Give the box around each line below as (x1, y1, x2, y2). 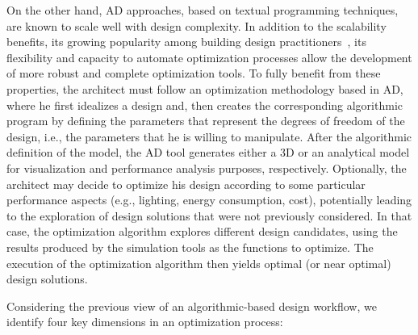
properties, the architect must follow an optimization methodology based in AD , (6, 80, 403, 97)
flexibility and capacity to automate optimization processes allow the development (6, 48, 412, 65)
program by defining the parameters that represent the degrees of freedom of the (6, 112, 405, 129)
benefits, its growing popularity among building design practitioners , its (6, 33, 366, 50)
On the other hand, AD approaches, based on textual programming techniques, (6, 2, 399, 18)
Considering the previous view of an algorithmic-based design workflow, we (6, 297, 377, 314)
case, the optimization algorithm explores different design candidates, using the (6, 223, 398, 240)
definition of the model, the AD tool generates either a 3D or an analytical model (6, 144, 410, 161)
